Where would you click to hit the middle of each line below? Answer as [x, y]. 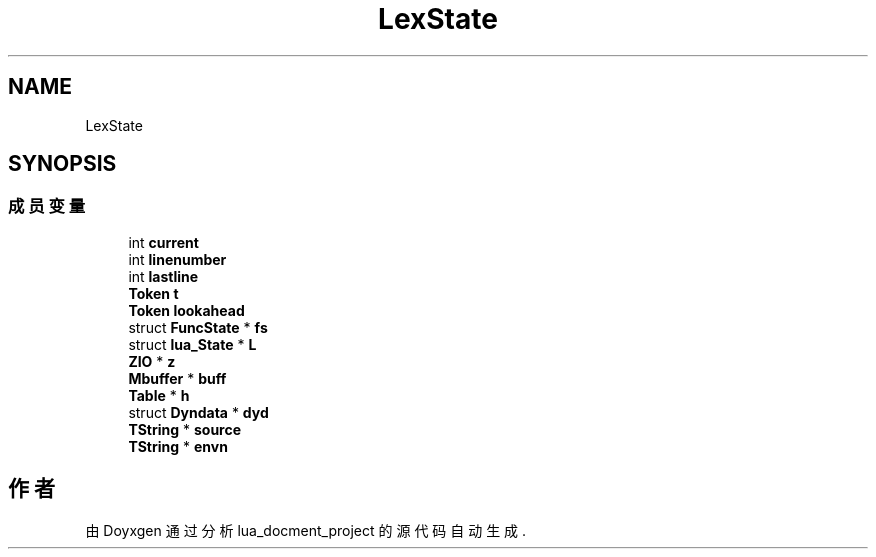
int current [163, 242]
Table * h [159, 395]
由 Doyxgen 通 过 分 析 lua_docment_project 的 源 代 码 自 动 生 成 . [306, 530]
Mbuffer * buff [177, 378]
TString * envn [178, 446]
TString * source [185, 429]
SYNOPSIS [62, 164]
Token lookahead [186, 310]
